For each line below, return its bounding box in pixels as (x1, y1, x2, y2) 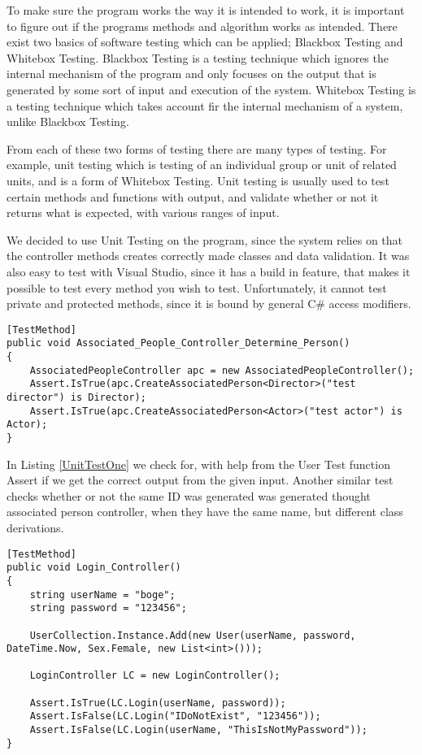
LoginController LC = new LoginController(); (29, 670, 281, 682)
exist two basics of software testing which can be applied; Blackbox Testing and (7, 33, 403, 50)
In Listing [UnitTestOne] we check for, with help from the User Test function (7, 455, 390, 472)
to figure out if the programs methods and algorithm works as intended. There (7, 17, 398, 34)
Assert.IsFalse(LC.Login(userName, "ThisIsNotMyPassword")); (29, 724, 368, 736)
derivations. (7, 519, 64, 536)
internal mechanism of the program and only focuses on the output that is (7, 65, 376, 82)
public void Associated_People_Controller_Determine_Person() (7, 337, 350, 349)
